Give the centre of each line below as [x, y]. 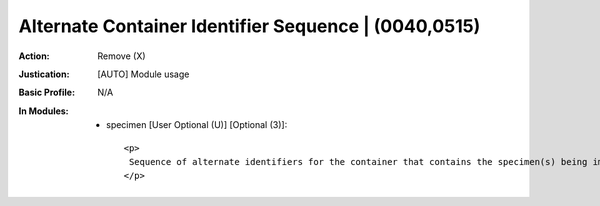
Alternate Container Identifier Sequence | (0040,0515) [249, 26]
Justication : [44, 74]
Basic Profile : [46, 92]
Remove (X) [121, 56]
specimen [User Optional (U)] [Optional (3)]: [197, 125]
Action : [34, 56]
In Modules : [43, 111]
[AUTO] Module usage [143, 74]
